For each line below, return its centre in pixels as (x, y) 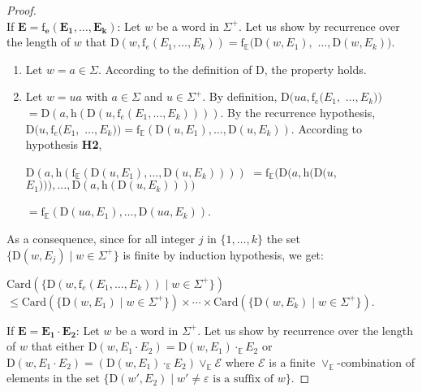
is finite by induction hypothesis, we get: (223, 254)
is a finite (292, 362)
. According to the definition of (175, 69)
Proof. (22, 10)
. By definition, (240, 96)
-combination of (376, 362)
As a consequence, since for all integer (101, 238)
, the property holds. (315, 69)
